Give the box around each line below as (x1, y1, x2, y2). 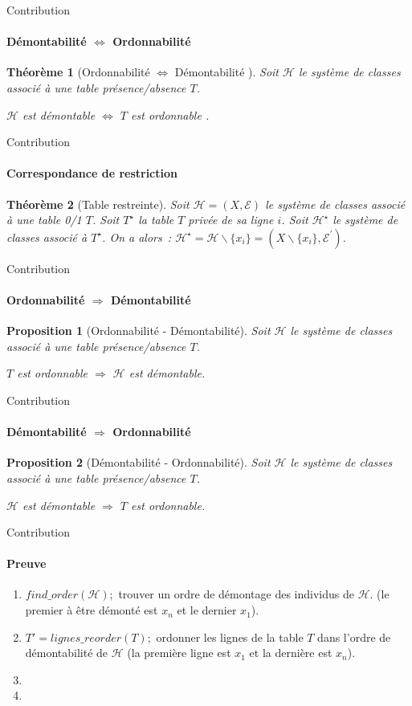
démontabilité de (25, 644, 108, 661)
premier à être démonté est (25, 602, 158, 618)
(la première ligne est (127, 644, 231, 661)
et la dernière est (249, 644, 332, 661)
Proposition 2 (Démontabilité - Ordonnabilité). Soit (6, 454, 271, 471)
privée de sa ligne (188, 211, 274, 228)
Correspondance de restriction (6, 165, 177, 182)
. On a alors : (102, 228, 172, 245)
